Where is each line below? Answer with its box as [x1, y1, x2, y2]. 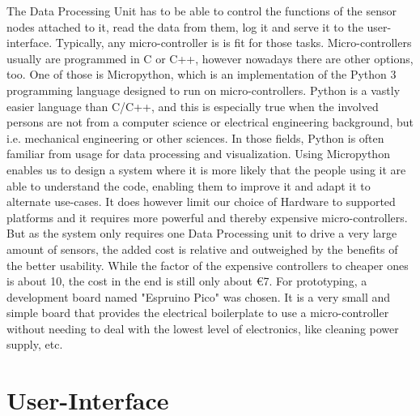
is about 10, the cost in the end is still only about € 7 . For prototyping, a [6, 272, 367, 289]
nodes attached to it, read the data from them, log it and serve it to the [6, 18, 363, 35]
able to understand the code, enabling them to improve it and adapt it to [6, 177, 371, 194]
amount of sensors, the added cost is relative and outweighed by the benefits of [6, 240, 398, 257]
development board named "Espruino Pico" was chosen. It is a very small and [6, 288, 391, 305]
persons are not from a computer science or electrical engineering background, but [6, 114, 414, 131]
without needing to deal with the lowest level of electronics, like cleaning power [6, 320, 399, 337]
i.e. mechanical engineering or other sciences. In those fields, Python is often [6, 129, 384, 146]
